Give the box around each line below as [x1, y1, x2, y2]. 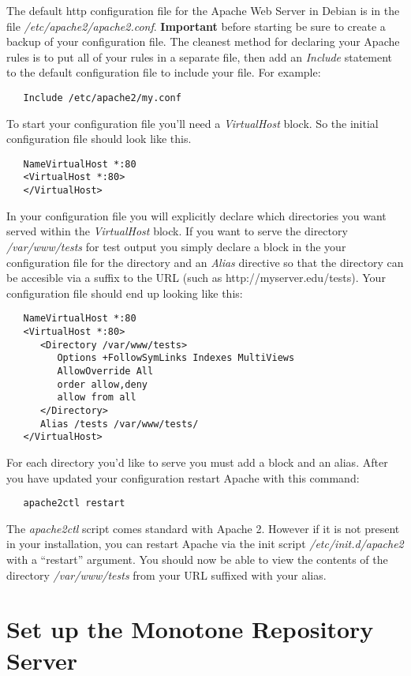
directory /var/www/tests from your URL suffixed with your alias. [6, 566, 327, 583]
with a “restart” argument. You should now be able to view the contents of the [6, 550, 388, 567]
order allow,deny [57, 378, 148, 390]
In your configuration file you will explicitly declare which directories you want [6, 207, 387, 223]
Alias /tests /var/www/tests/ [39, 418, 199, 430]
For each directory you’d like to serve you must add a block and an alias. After [6, 453, 388, 470]
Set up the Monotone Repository [6, 613, 374, 645]
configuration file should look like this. [6, 130, 192, 147]
